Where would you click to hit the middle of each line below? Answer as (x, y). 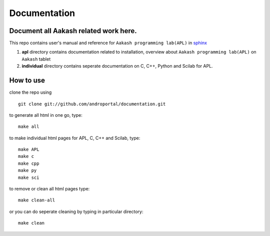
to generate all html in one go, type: (46, 115)
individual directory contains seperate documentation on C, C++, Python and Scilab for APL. (117, 66)
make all (29, 127)
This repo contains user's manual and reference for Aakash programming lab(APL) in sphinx (108, 43)
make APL (29, 150)
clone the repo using (30, 92)
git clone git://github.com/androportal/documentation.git (92, 104)
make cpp (29, 163)
